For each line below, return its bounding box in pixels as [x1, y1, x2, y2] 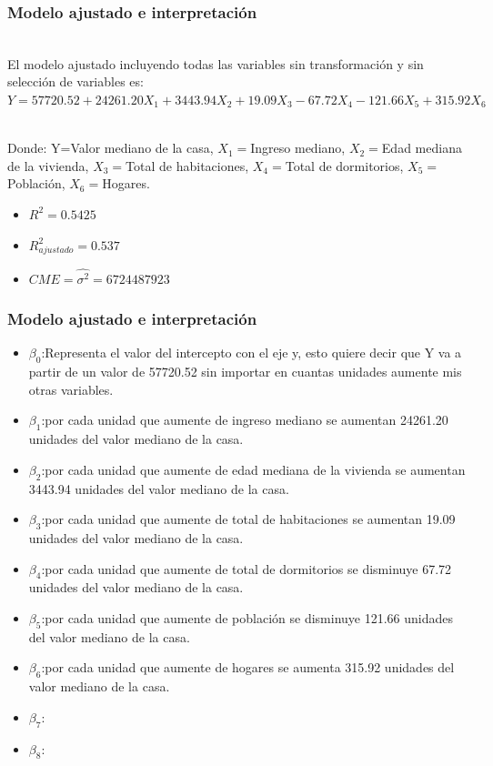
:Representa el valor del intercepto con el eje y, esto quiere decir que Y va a [41, 343, 462, 362]
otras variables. [28, 379, 114, 398]
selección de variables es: [7, 72, 144, 91]
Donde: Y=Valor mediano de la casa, [7, 138, 214, 157]
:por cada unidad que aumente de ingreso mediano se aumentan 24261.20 [41, 410, 448, 429]
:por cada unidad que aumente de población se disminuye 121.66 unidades [41, 608, 453, 627]
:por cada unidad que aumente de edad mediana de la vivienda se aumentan [41, 459, 466, 479]
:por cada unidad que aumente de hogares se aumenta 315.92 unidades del [41, 658, 455, 677]
